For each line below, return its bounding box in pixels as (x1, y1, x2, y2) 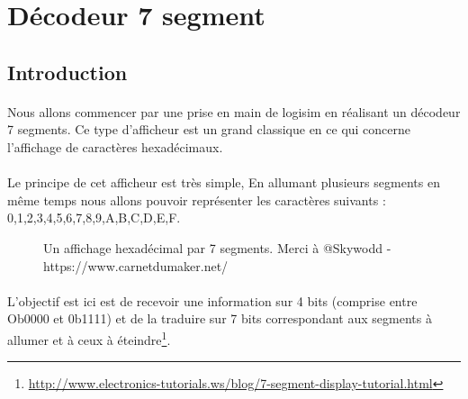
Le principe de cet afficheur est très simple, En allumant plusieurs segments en (7, 173, 440, 192)
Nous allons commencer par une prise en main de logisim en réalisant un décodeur (7, 102, 461, 121)
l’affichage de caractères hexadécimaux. (7, 137, 223, 156)
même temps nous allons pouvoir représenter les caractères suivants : (7, 190, 386, 209)
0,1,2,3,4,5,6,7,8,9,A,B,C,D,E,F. (7, 208, 181, 227)
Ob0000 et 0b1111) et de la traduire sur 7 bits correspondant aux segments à (7, 309, 432, 328)
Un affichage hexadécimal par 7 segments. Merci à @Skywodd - (43, 238, 391, 257)
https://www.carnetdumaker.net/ (43, 256, 229, 275)
